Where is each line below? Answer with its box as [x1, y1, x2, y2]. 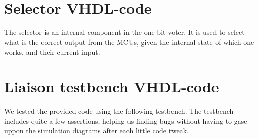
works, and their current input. [4, 47, 100, 57]
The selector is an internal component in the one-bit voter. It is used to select [4, 27, 245, 37]
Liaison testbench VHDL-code [4, 76, 219, 97]
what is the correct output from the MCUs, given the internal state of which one [4, 36, 254, 47]
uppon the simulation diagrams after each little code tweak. [4, 125, 189, 136]
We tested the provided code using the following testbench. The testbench [4, 106, 234, 116]
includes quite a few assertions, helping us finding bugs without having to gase [4, 115, 247, 126]
